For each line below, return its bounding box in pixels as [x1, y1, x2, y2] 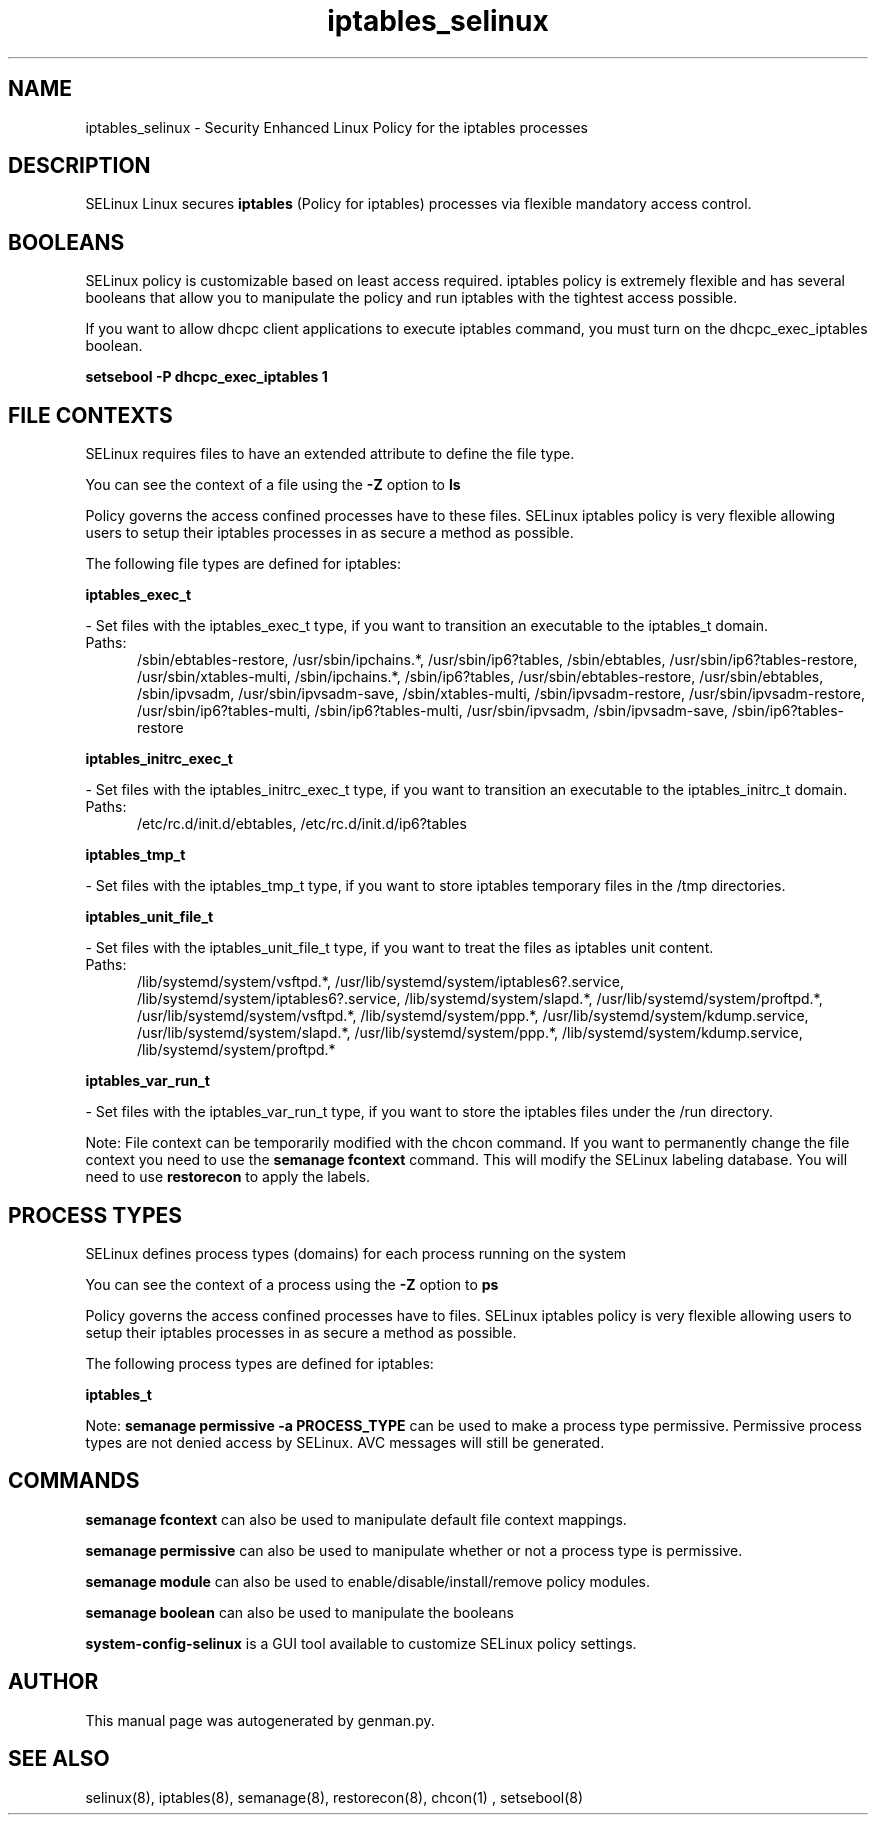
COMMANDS [8, 1468, 140, 1494]
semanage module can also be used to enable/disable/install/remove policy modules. [85, 1572, 651, 1590]
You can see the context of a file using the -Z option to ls [85, 476, 461, 494]
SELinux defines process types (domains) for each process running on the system [85, 1244, 627, 1262]
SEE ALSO [8, 1746, 110, 1772]
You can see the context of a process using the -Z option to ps [85, 1275, 499, 1293]
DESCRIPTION [8, 153, 151, 179]
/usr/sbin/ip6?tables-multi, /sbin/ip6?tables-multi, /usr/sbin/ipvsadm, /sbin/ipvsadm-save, [137, 702, 729, 720]
